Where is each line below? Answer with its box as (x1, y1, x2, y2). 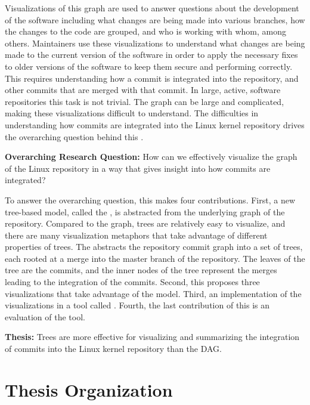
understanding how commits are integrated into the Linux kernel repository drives (5, 118, 305, 131)
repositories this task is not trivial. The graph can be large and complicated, (5, 95, 284, 107)
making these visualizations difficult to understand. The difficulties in (5, 107, 259, 119)
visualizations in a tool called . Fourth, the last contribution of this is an (5, 299, 270, 311)
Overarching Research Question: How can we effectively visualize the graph (5, 150, 297, 163)
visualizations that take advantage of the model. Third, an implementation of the (5, 287, 302, 299)
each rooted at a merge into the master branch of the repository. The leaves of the (5, 252, 305, 264)
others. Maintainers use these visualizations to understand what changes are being (5, 36, 305, 49)
